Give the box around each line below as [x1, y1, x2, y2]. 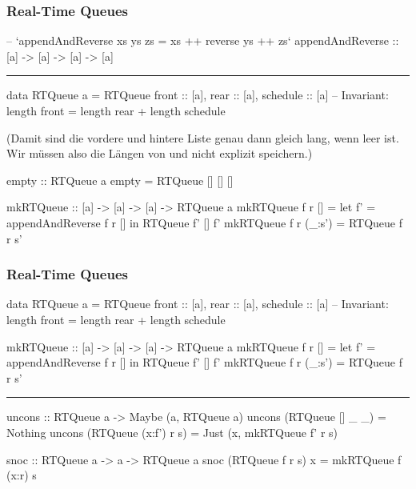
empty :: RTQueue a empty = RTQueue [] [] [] [6, 171, 234, 188]
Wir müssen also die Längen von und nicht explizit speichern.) [6, 145, 313, 162]
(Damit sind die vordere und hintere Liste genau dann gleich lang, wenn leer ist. [6, 129, 399, 146]
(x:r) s [6, 467, 37, 483]
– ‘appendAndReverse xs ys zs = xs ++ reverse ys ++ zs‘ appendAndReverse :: [6, 32, 399, 49]
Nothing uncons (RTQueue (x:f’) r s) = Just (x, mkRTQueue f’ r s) [6, 423, 338, 440]
